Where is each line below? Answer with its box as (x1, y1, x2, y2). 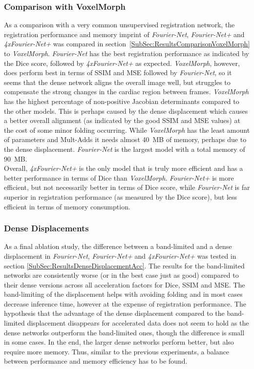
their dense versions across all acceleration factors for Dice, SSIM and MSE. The (4, 279, 245, 289)
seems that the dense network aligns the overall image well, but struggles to (4, 77, 231, 87)
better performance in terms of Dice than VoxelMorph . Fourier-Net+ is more (4, 172, 234, 183)
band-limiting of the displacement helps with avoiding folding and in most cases (4, 289, 243, 299)
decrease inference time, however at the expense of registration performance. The (4, 298, 246, 308)
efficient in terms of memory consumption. (4, 201, 130, 211)
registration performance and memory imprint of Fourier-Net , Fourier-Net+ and (4, 29, 245, 39)
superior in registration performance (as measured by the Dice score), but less (4, 191, 237, 202)
